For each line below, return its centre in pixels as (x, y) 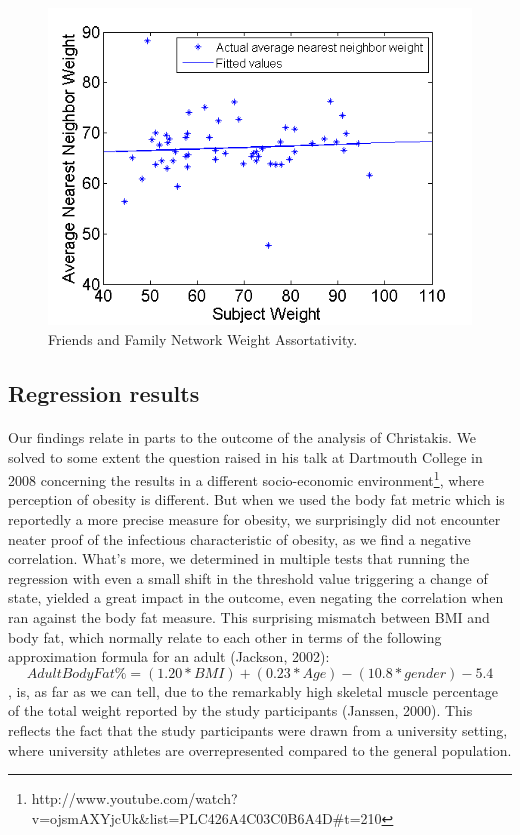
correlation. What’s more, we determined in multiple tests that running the (239, 558)
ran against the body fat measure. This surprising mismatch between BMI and (249, 616)
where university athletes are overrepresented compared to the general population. (260, 749)
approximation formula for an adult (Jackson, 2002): (169, 656)
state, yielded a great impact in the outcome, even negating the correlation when (256, 597)
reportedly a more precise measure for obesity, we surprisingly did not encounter (254, 519)
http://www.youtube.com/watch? (134, 798)
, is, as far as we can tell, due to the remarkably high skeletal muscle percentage (253, 690)
